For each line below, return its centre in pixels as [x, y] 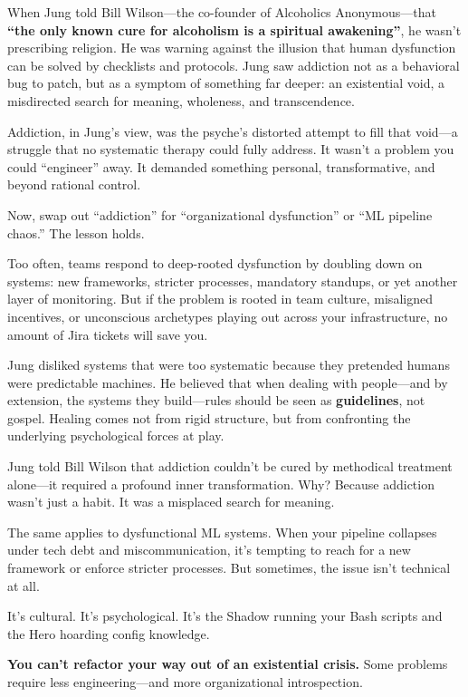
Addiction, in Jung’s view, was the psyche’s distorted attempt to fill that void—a [233, 131]
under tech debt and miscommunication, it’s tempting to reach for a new [209, 550]
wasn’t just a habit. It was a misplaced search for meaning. [171, 502]
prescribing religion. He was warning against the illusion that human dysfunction [232, 48]
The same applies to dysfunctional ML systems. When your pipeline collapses [222, 532]
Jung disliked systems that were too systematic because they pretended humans [229, 365]
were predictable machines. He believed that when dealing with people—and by [228, 382]
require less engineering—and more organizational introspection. [185, 682]
